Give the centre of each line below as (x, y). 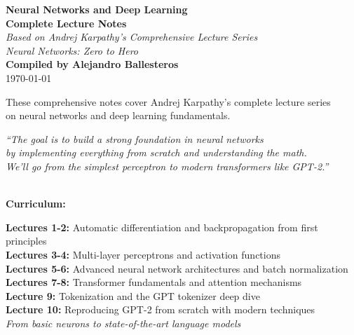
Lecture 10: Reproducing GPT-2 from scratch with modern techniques (161, 309)
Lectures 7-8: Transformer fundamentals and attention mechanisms (154, 282)
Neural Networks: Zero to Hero (72, 50)
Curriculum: (36, 204)
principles (26, 241)
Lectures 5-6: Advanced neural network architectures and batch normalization (177, 268)
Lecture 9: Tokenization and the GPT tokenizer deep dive (133, 295)
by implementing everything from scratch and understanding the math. (156, 152)
